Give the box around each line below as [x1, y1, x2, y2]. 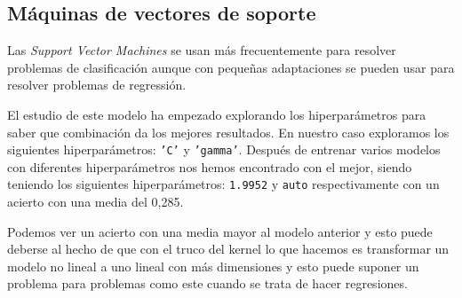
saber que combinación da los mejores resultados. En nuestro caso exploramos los [7, 122, 450, 141]
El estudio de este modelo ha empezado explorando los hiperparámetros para [7, 105, 426, 123]
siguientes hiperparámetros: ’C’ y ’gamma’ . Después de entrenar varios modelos [7, 140, 441, 159]
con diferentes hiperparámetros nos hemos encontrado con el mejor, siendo [7, 157, 412, 176]
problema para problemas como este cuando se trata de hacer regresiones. [7, 274, 408, 293]
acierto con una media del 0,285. [7, 192, 184, 211]
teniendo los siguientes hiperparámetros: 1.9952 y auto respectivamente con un [7, 175, 440, 193]
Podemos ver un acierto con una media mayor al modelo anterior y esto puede [7, 222, 433, 240]
